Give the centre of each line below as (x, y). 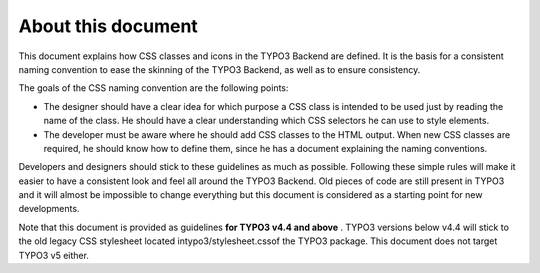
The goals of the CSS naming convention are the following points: (153, 88)
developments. (49, 209)
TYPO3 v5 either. (54, 255)
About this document (108, 26)
